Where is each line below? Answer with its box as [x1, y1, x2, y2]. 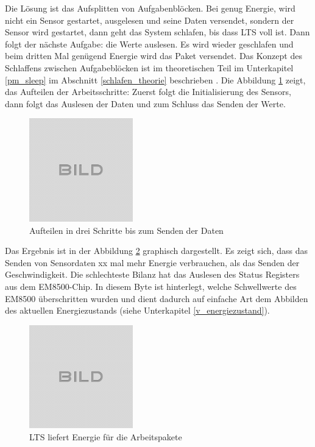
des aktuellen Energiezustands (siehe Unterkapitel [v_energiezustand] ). [5, 304, 270, 317]
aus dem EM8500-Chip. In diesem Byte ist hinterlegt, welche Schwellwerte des [5, 280, 297, 292]
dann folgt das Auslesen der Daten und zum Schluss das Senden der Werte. [5, 97, 286, 110]
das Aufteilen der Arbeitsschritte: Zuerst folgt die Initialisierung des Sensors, [5, 85, 291, 98]
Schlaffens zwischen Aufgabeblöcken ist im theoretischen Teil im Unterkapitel [5, 61, 294, 74]
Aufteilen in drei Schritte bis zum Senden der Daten [29, 224, 224, 236]
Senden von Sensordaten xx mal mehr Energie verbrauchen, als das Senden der [5, 256, 300, 269]
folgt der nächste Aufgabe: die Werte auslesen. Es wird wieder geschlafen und [5, 37, 294, 50]
